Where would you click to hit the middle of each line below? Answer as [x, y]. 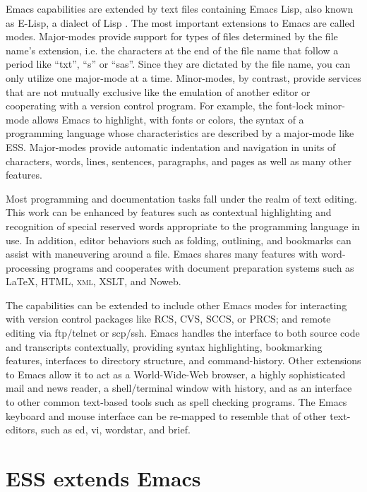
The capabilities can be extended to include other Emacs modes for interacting [176, 305]
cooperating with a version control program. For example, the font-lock [160, 106]
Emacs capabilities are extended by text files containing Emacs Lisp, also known [180, 8]
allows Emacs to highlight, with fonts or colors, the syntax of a [168, 119]
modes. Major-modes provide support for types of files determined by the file [172, 36]
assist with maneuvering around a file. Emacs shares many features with [162, 254]
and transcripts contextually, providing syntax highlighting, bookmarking [164, 346]
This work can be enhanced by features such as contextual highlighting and [169, 212]
